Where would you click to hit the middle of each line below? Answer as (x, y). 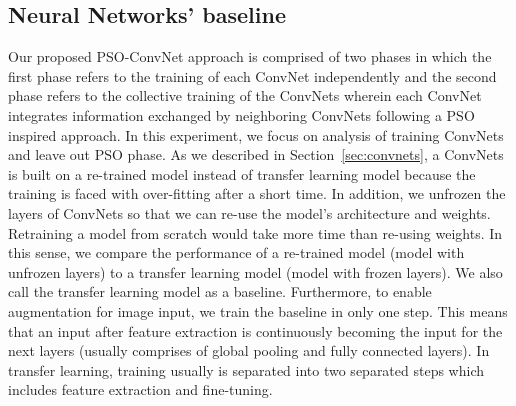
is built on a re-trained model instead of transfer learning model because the (242, 173)
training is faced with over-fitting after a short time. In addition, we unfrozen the (257, 193)
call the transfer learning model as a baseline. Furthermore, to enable (220, 291)
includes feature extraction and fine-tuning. (140, 389)
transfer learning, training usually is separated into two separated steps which (246, 369)
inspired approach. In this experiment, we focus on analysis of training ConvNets (256, 134)
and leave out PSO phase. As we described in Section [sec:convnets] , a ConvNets (256, 154)
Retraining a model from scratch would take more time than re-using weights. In (255, 232)
